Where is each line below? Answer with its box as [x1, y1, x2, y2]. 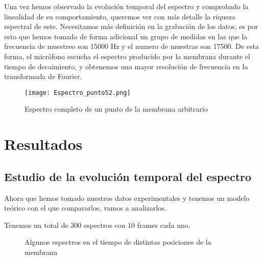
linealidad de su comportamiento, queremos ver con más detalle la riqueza [4, 11, 236, 21]
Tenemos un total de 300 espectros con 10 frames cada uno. [4, 219, 190, 230]
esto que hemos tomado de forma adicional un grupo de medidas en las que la [4, 31, 248, 41]
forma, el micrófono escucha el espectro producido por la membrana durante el [4, 50, 250, 61]
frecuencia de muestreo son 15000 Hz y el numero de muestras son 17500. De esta [4, 41, 259, 51]
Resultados [4, 134, 83, 154]
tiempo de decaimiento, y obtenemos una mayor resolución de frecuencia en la [4, 61, 248, 71]
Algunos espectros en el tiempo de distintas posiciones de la [25, 237, 211, 247]
